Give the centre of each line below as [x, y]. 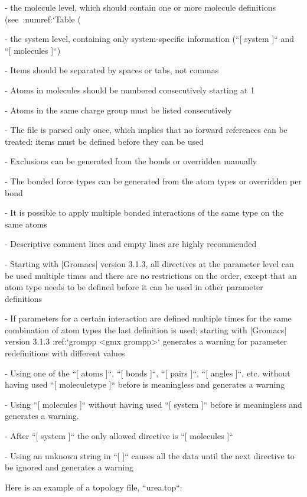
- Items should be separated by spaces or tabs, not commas [112, 70]
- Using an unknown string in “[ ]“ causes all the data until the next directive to [150, 455]
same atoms [26, 224]
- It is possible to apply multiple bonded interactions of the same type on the [144, 212]
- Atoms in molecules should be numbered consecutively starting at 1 [130, 90]
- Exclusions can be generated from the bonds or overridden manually [131, 161]
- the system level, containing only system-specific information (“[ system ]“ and [150, 39]
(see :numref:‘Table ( [43, 19]
